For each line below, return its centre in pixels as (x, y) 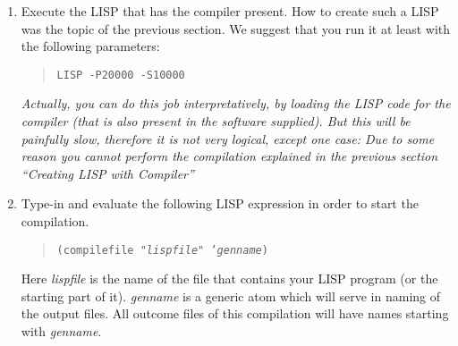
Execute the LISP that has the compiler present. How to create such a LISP (230, 11)
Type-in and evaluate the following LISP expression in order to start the (220, 203)
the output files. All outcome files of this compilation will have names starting (235, 313)
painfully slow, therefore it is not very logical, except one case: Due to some (228, 138)
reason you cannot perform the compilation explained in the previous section (229, 156)
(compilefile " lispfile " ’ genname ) (162, 250)
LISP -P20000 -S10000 (121, 75)
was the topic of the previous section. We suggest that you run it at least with (236, 28)
